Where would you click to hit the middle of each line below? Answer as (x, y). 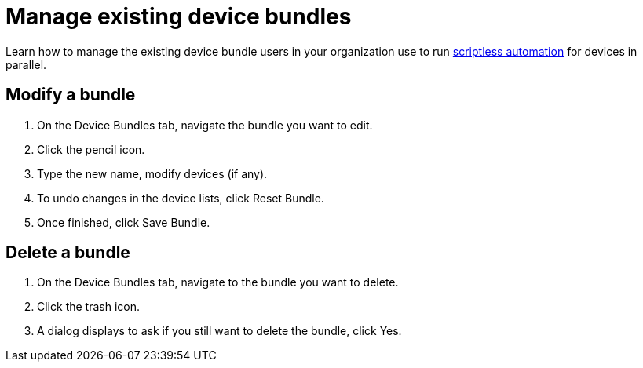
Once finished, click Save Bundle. (124, 222)
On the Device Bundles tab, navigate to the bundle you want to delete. (218, 282)
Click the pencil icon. (91, 149)
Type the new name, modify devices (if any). (152, 173)
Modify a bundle (71, 95)
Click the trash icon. (88, 307)
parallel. (26, 64)
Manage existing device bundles (179, 16)
